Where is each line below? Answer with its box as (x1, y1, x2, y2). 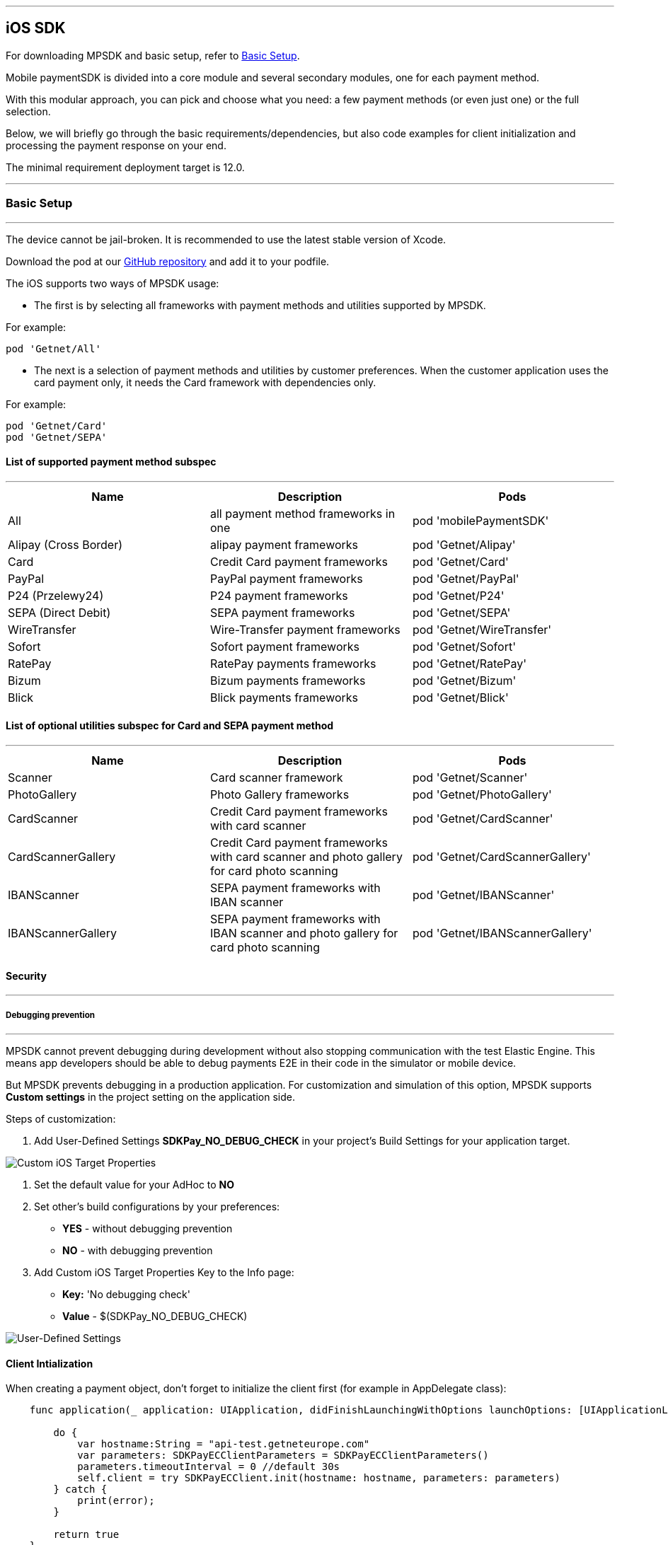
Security (6, 969, 47, 982)
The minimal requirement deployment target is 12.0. (6, 161, 245, 173)
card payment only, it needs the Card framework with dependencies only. (34, 376, 376, 388)
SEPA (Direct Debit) (8, 605, 111, 620)
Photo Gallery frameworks (209, 787, 350, 802)
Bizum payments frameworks (209, 673, 366, 688)
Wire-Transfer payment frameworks (209, 622, 401, 637)
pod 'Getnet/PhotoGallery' (412, 787, 552, 802)
